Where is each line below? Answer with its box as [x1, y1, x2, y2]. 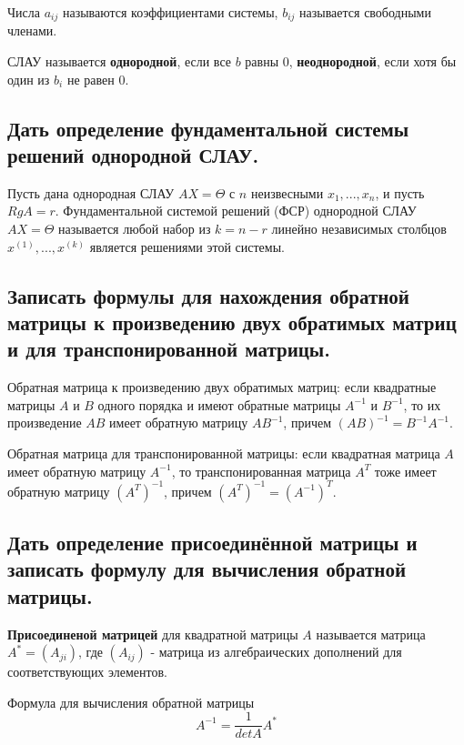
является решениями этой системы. [89, 237, 285, 256]
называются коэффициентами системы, [62, 3, 278, 21]
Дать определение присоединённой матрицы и [7, 529, 418, 557]
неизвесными [250, 183, 324, 202]
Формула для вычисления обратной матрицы [7, 692, 255, 711]
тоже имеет [374, 461, 437, 480]
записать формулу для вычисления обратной [7, 555, 407, 583]
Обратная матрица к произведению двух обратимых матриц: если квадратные [7, 378, 437, 397]
